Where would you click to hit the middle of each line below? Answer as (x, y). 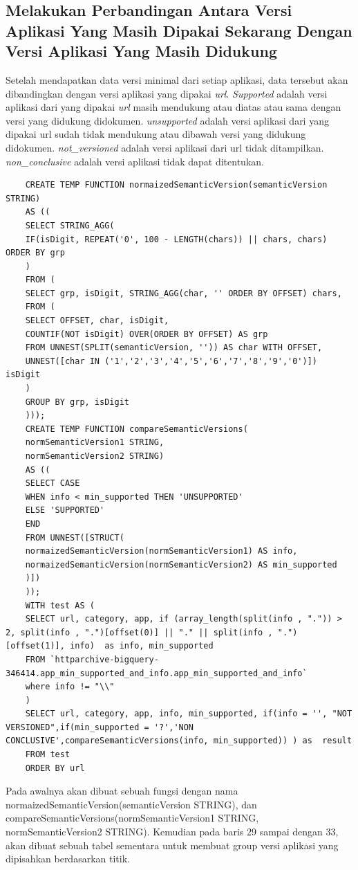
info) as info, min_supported (142, 646)
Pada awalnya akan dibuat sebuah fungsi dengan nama (122, 791)
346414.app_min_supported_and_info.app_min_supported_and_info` (157, 673)
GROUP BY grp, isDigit (77, 402)
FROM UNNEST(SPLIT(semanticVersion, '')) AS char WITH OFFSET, (174, 348)
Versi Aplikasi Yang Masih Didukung (141, 51)
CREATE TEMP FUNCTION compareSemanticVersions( (136, 429)
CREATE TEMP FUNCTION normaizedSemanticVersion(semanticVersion (176, 185)
